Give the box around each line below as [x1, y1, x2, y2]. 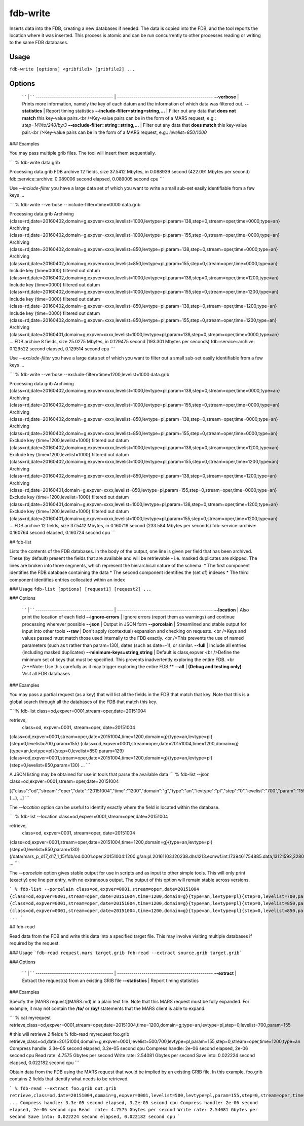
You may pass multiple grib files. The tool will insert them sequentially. [9, 150, 157, 156]
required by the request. [9, 940, 60, 947]
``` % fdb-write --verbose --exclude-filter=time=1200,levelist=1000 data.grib [9, 371, 170, 377]
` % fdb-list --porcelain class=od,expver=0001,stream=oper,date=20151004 [9, 886, 200, 892]
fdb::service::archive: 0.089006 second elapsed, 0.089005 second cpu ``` [9, 175, 164, 182]
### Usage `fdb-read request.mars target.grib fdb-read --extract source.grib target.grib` [9, 950, 243, 956]
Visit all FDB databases [22, 671, 70, 677]
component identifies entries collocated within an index [9, 576, 125, 583]
